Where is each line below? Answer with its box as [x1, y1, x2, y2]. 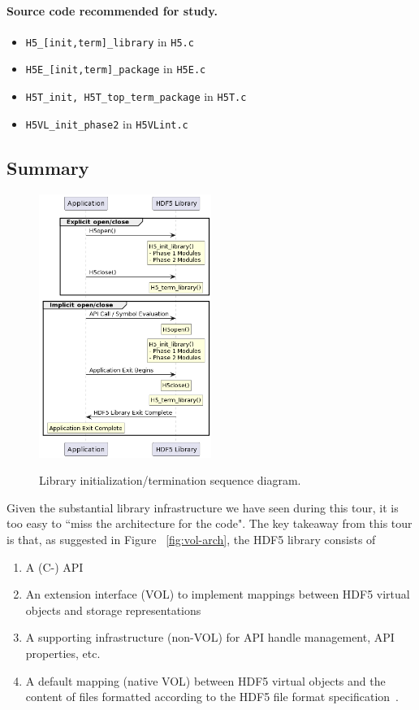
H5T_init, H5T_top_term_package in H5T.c [25, 88, 247, 105]
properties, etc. [25, 645, 101, 661]
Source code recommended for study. [6, 2, 218, 19]
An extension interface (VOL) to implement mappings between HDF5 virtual [25, 586, 410, 603]
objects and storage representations [25, 601, 201, 618]
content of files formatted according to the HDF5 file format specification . [25, 688, 399, 705]
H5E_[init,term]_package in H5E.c [25, 60, 206, 77]
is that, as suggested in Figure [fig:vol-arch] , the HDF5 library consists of [6, 531, 376, 548]
